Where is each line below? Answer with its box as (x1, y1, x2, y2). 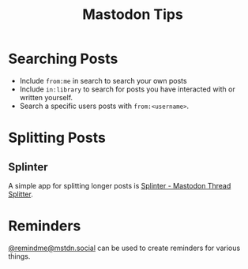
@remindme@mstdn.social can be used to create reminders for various (8, 243, 241, 252)
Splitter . (8, 189, 33, 199)
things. (8, 251, 31, 261)
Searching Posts (8, 50, 118, 68)
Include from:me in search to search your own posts (19, 76, 187, 85)
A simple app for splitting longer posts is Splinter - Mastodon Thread (8, 181, 231, 190)
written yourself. (19, 92, 73, 102)
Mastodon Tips (82, 6, 183, 24)
